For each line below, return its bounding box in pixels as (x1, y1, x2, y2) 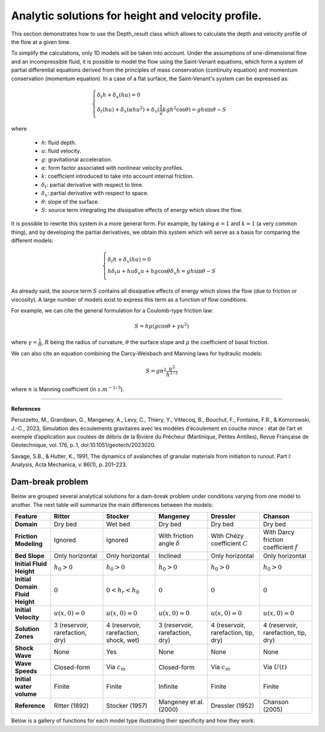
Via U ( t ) (262, 663, 287, 671)
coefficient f (262, 543, 298, 551)
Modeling (14, 540, 43, 548)
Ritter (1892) (54, 702, 89, 710)
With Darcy (262, 528, 295, 536)
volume (14, 690, 37, 698)
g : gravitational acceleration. (41, 155, 113, 163)
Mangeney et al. (158, 698, 205, 706)
